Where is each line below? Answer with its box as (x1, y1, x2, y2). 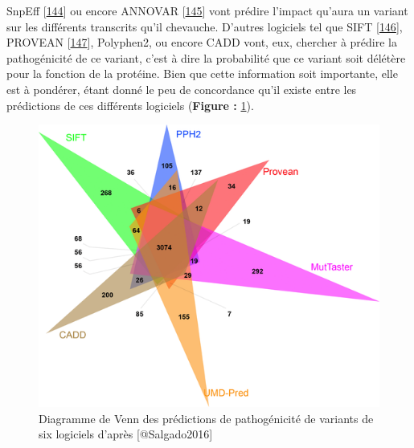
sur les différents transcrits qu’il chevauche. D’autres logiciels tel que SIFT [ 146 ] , (6, 18, 403, 35)
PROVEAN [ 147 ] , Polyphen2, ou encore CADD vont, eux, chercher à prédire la (6, 34, 397, 51)
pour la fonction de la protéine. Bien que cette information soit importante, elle (6, 65, 398, 82)
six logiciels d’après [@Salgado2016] (39, 426, 213, 442)
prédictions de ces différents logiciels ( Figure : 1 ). (6, 96, 254, 113)
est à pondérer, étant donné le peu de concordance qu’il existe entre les (6, 80, 357, 97)
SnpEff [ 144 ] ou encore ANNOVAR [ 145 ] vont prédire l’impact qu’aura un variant (6, 2, 408, 18)
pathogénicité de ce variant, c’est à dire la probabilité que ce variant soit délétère (6, 49, 406, 66)
